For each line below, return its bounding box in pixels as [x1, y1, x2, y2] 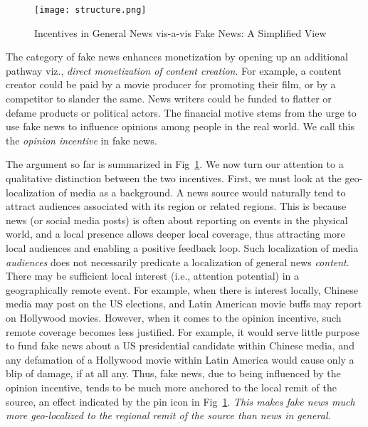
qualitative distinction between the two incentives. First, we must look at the [6, 171, 342, 185]
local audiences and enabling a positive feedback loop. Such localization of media [6, 240, 359, 255]
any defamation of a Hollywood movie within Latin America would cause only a [6, 352, 354, 367]
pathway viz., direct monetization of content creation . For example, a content [6, 63, 342, 78]
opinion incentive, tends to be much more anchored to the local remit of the [6, 379, 337, 394]
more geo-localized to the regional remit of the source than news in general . [6, 408, 331, 423]
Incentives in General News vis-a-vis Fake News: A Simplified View [34, 25, 327, 40]
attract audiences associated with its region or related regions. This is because [6, 199, 347, 213]
